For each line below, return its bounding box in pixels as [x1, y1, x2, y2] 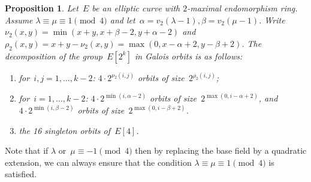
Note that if [5, 144, 49, 157]
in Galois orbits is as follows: [135, 49, 243, 62]
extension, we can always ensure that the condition [5, 156, 192, 168]
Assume [5, 13, 33, 26]
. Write [259, 13, 285, 26]
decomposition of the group [5, 49, 102, 62]
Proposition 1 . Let [5, 2, 78, 14]
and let [110, 13, 135, 26]
